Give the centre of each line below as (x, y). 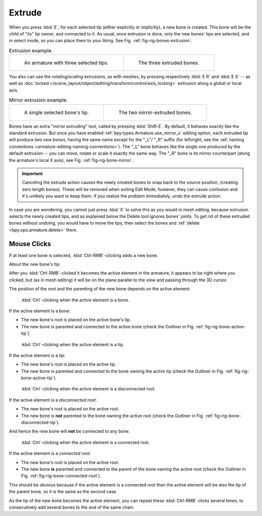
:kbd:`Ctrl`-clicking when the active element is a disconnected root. (88, 389)
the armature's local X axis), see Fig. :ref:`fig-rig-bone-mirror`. (71, 160)
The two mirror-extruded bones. (155, 113)
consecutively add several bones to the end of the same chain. (72, 507)
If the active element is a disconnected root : (53, 400)
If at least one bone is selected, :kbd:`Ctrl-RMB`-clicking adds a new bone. (83, 255)
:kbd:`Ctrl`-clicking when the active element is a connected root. (85, 442)
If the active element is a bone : (40, 311)
